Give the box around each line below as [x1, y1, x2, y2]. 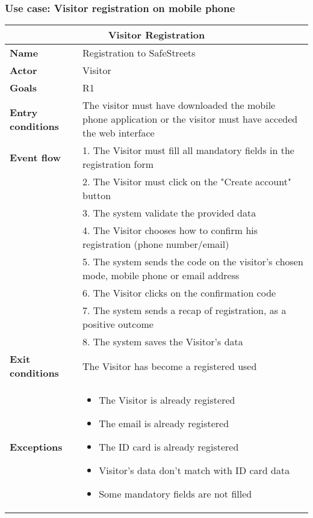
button [82, 188, 111, 203]
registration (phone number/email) [82, 237, 229, 251]
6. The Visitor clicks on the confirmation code [82, 286, 276, 300]
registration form [82, 157, 154, 171]
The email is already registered [99, 416, 229, 431]
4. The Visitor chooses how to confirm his [82, 223, 258, 238]
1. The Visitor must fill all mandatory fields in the [82, 143, 294, 158]
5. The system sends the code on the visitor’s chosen [82, 254, 303, 269]
